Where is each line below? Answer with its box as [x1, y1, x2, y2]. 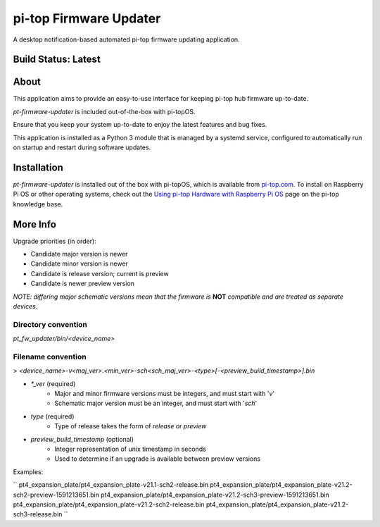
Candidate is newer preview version [30, 279, 135, 288]
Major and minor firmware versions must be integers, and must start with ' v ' [54, 390, 274, 398]
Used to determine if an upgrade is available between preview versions [54, 454, 260, 463]
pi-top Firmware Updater [13, 11, 161, 26]
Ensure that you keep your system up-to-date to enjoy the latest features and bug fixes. [13, 120, 267, 129]
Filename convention [13, 352, 87, 361]
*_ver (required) [30, 379, 76, 387]
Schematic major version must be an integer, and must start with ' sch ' [54, 399, 258, 408]
